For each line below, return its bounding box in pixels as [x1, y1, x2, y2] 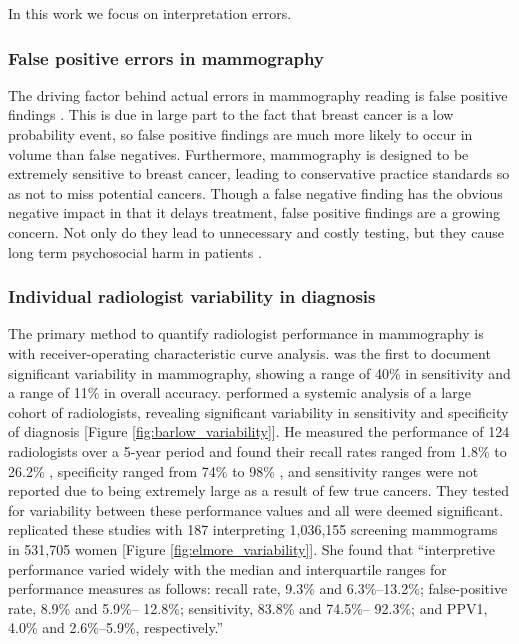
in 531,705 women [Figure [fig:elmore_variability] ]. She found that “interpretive [8, 538, 495, 559]
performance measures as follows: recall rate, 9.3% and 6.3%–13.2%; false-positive [8, 578, 508, 599]
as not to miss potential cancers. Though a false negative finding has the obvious [8, 182, 503, 203]
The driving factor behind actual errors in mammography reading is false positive [8, 84, 508, 105]
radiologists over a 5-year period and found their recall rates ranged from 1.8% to [8, 440, 507, 461]
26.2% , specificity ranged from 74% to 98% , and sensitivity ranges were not [8, 460, 479, 481]
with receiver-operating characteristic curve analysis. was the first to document [8, 342, 491, 363]
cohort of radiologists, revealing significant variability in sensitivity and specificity [8, 401, 509, 422]
